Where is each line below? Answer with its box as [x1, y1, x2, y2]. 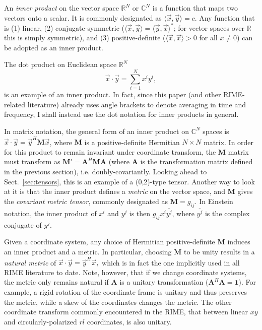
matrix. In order [204, 137, 254, 147]
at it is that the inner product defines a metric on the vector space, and [4, 186, 225, 196]
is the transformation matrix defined [140, 156, 253, 167]
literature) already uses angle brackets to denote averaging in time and [27, 99, 246, 109]
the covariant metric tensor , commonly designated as [4, 195, 168, 206]
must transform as [4, 156, 60, 167]
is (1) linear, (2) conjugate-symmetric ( [4, 22, 124, 33]
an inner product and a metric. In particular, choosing [4, 246, 172, 256]
